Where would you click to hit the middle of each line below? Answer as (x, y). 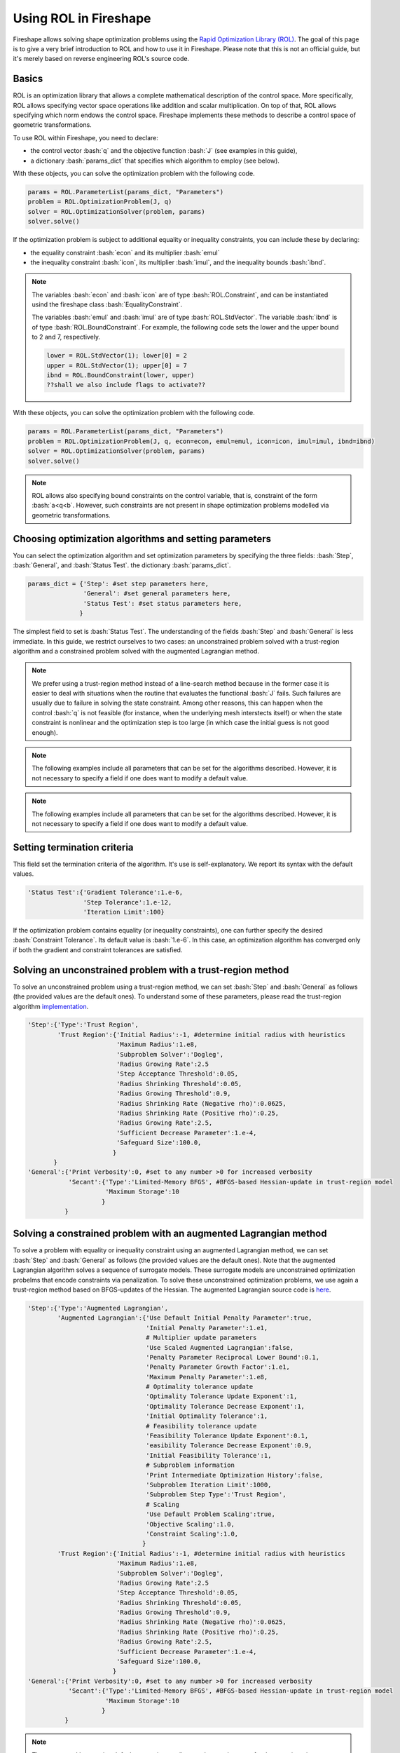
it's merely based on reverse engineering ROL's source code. (101, 59)
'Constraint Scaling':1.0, (192, 1534)
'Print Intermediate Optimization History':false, (235, 1475)
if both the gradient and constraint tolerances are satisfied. (98, 949)
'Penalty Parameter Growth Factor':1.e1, (218, 1367)
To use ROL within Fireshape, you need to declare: (86, 137)
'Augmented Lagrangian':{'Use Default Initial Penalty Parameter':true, (185, 1318)
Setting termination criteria (73, 847)
